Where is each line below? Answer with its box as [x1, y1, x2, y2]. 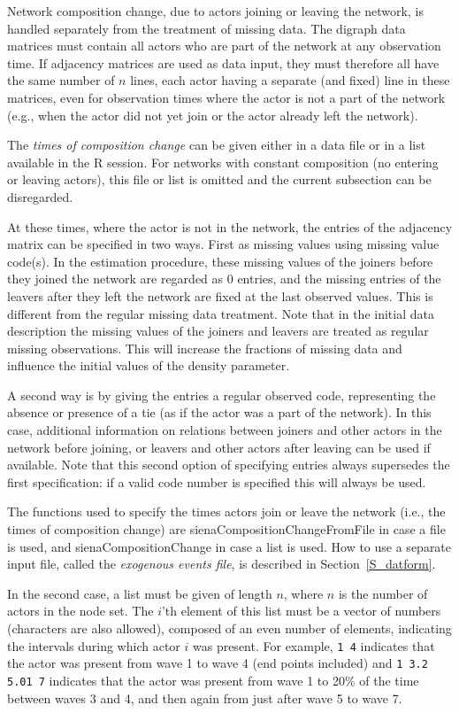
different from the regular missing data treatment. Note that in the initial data [7, 304, 434, 322]
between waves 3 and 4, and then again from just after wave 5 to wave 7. [7, 688, 402, 707]
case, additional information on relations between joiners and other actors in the [7, 421, 442, 439]
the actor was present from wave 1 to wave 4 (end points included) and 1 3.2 [7, 654, 428, 672]
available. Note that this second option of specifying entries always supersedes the [7, 455, 450, 474]
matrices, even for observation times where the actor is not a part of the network [7, 88, 446, 106]
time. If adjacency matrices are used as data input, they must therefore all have [7, 53, 440, 72]
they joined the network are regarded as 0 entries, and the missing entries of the [7, 269, 441, 288]
